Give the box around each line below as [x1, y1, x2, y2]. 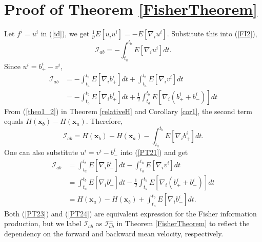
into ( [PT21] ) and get [120, 147, 188, 158]
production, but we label [4, 218, 82, 229]
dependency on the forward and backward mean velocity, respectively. [4, 228, 224, 238]
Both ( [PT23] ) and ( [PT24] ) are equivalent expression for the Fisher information [4, 208, 257, 218]
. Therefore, [86, 116, 123, 126]
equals [4, 116, 24, 126]
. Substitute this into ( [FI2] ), [167, 28, 257, 39]
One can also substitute [4, 147, 78, 158]
